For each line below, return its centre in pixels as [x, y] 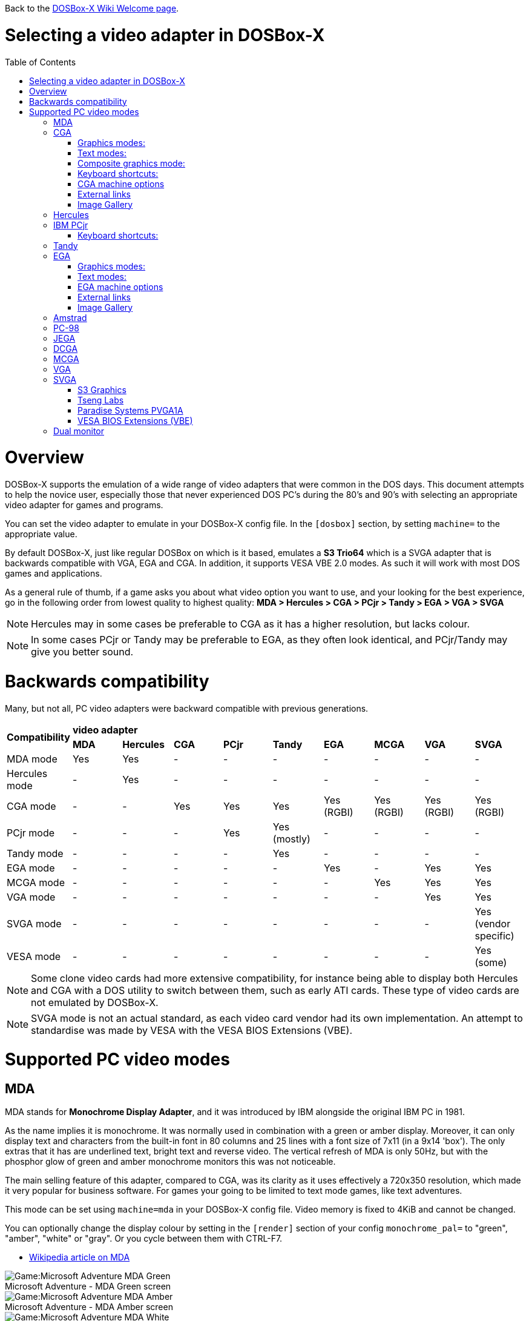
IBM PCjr [71, 225]
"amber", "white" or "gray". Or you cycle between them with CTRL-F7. [144, 1239]
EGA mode [31, 868]
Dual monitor [79, 431]
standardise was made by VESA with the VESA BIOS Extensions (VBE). [192, 1030]
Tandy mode [35, 853]
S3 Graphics [102, 389]
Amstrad [70, 317]
